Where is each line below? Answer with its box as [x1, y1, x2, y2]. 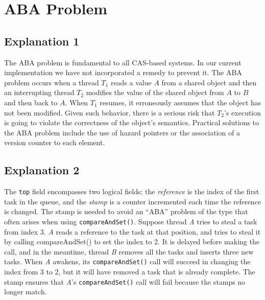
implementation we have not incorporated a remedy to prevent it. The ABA [4, 67, 242, 78]
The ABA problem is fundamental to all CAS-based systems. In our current [4, 57, 242, 67]
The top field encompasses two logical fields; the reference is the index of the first [4, 186, 259, 197]
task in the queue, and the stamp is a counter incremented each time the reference [4, 196, 261, 206]
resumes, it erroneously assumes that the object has [100, 97, 261, 107]
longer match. [4, 286, 47, 297]
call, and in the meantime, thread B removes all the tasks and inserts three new [4, 246, 254, 257]
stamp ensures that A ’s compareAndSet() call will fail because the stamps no [4, 276, 246, 287]
